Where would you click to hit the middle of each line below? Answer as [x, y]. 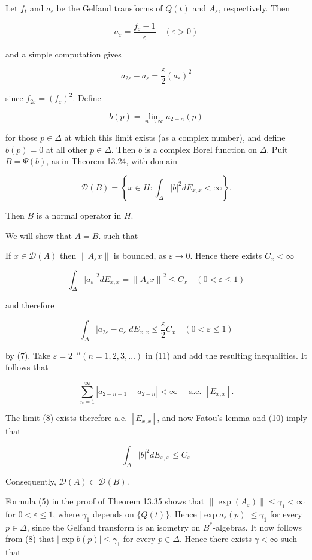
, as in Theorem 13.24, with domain [112, 161]
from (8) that [30, 539]
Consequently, [31, 481]
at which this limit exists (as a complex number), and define [175, 137]
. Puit [277, 149]
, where [66, 514]
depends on [113, 514]
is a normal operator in [79, 215]
